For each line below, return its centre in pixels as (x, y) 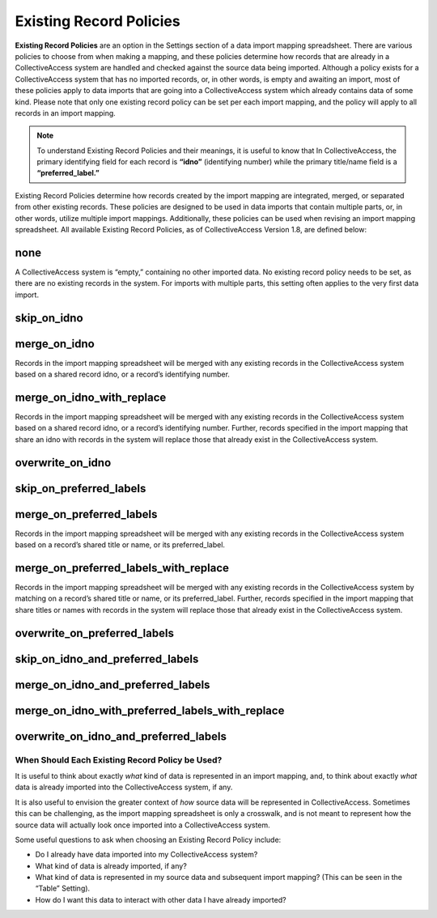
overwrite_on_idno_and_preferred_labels (121, 736)
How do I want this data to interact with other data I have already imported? (161, 899)
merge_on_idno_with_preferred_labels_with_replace (150, 710)
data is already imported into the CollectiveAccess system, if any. (124, 787)
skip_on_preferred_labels (81, 489)
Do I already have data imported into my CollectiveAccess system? (146, 855)
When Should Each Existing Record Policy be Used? (119, 759)
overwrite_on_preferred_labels (94, 633)
